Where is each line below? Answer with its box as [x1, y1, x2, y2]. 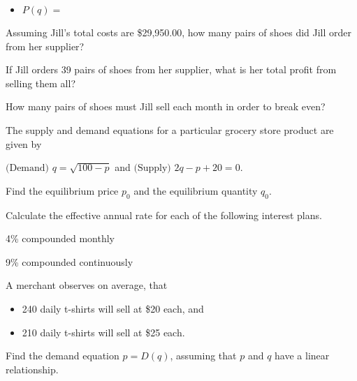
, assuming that [170, 348, 237, 363]
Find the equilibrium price [6, 183, 119, 197]
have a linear [275, 348, 330, 363]
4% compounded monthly [6, 231, 115, 246]
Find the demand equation [6, 348, 119, 363]
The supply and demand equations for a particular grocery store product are [6, 122, 334, 137]
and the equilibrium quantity [133, 183, 258, 197]
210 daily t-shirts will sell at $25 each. [22, 324, 185, 339]
